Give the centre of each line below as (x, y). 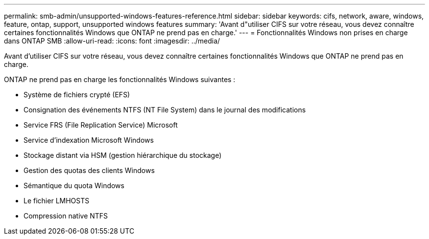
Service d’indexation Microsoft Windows (89, 140)
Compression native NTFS (66, 216)
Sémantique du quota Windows (74, 185)
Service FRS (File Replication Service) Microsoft (101, 125)
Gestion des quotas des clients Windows (89, 170)
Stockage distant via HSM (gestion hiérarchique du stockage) (123, 155)
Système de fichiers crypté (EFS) (77, 95)
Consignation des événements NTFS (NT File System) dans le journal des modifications (165, 110)
